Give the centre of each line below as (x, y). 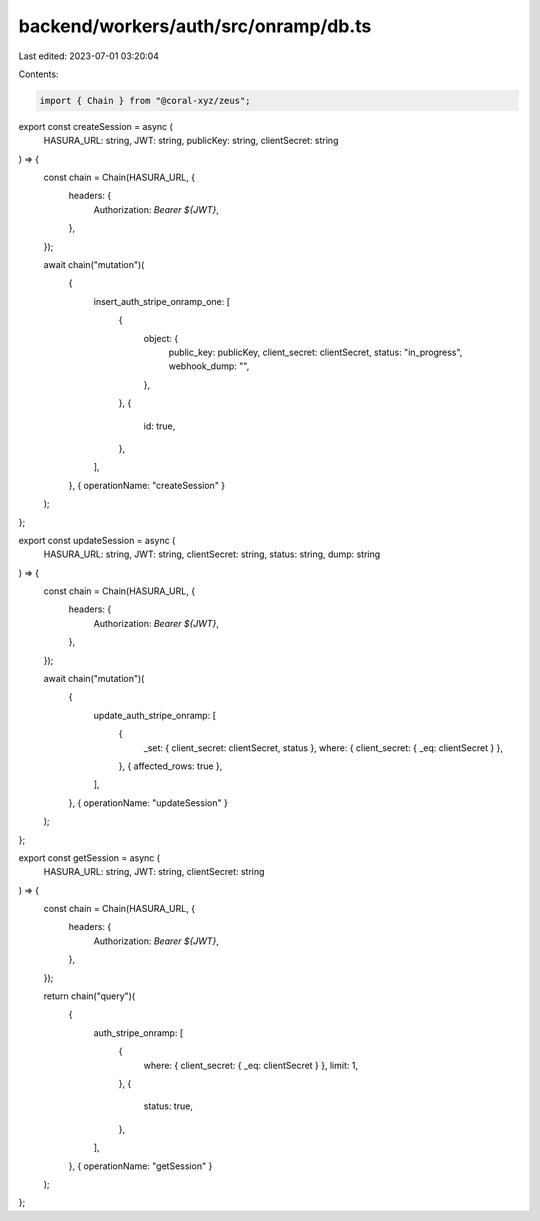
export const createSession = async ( (96, 126)
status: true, (168, 1106)
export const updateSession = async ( (97, 540)
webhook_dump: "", (209, 366)
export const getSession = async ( (89, 857)
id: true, (159, 426)
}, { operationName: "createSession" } (147, 485)
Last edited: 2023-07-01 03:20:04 (89, 56)
